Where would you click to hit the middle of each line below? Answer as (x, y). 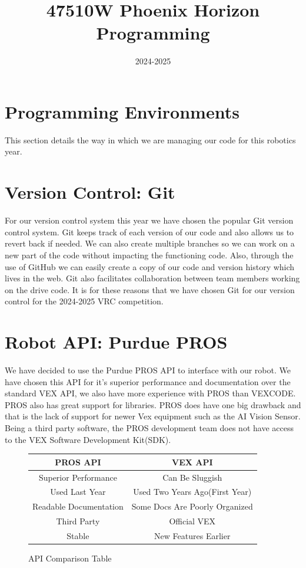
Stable (78, 535)
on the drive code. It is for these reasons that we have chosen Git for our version (150, 289)
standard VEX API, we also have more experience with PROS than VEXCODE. (150, 393)
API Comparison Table (70, 558)
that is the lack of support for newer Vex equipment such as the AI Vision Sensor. (153, 416)
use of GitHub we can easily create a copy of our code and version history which (150, 266)
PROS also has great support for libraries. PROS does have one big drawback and (153, 404)
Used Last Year (78, 492)
